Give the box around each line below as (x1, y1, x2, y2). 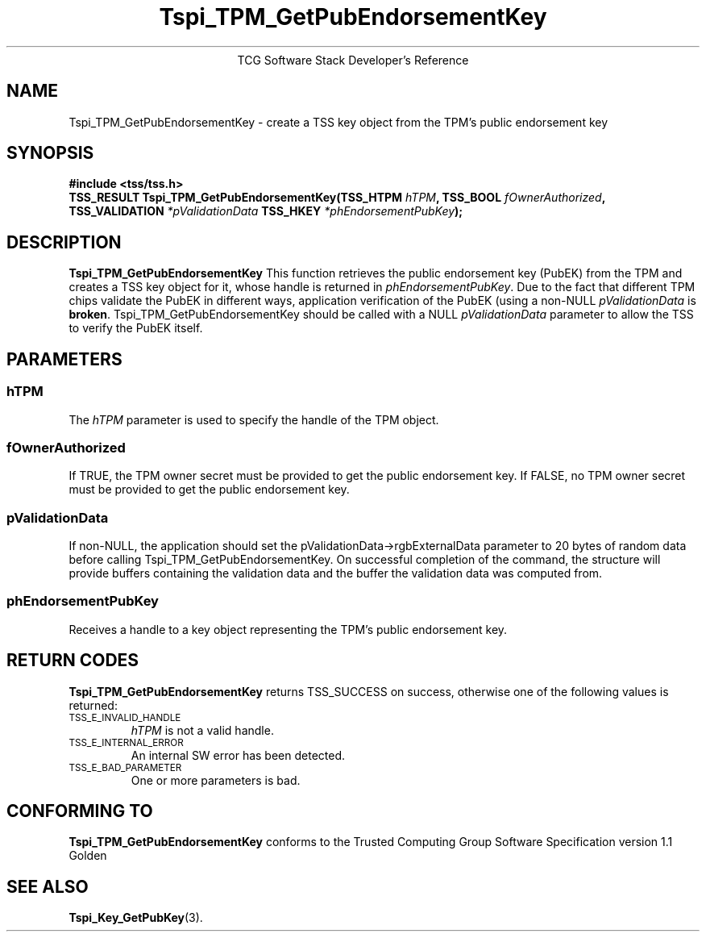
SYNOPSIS (6, 143, 94, 164)
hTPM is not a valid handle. (131, 723, 274, 737)
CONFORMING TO (6, 801, 153, 822)
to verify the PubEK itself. (69, 321, 203, 336)
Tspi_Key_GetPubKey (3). (69, 911, 203, 925)
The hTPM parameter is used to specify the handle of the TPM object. (69, 412, 439, 427)
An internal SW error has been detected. (131, 748, 346, 762)
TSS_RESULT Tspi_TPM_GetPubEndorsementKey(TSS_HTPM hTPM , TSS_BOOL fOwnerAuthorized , (69, 190, 605, 205)
